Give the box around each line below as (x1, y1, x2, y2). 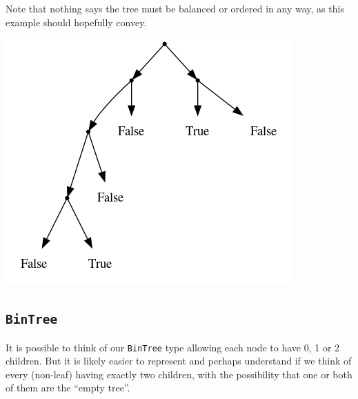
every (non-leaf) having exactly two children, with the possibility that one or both (6, 367, 352, 381)
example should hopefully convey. (6, 14, 147, 29)
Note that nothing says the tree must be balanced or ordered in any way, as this (6, 1, 344, 15)
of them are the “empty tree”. (6, 380, 130, 395)
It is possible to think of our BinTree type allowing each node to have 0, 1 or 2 (6, 340, 340, 354)
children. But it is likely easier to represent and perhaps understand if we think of (6, 353, 352, 368)
